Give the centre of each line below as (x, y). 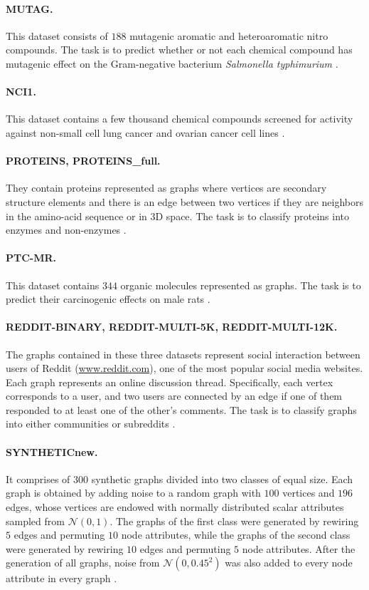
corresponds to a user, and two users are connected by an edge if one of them (174, 396)
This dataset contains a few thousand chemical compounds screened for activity (180, 119)
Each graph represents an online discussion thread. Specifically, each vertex (170, 382)
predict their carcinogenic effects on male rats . (108, 299)
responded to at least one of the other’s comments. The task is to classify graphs (181, 409)
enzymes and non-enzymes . (66, 230)
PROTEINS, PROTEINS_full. (83, 161)
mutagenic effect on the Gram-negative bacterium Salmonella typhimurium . (172, 63)
